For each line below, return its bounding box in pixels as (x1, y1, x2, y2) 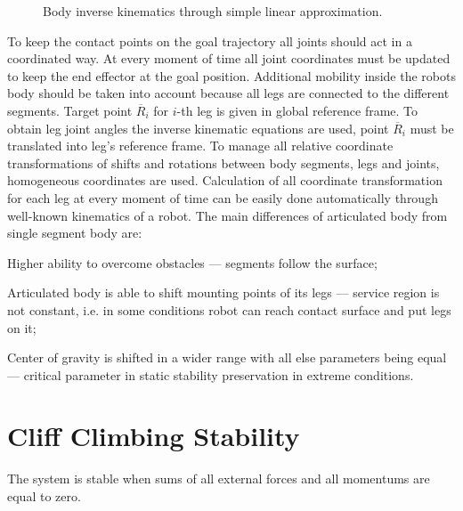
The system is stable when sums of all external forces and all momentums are (7, 469, 430, 488)
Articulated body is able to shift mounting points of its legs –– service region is (7, 283, 440, 302)
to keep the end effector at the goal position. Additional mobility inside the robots (7, 66, 456, 85)
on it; (7, 318, 37, 337)
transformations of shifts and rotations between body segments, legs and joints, (7, 153, 440, 172)
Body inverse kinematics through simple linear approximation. (43, 2, 383, 20)
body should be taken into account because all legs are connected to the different (7, 84, 450, 102)
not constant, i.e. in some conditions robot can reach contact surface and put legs (7, 300, 451, 319)
